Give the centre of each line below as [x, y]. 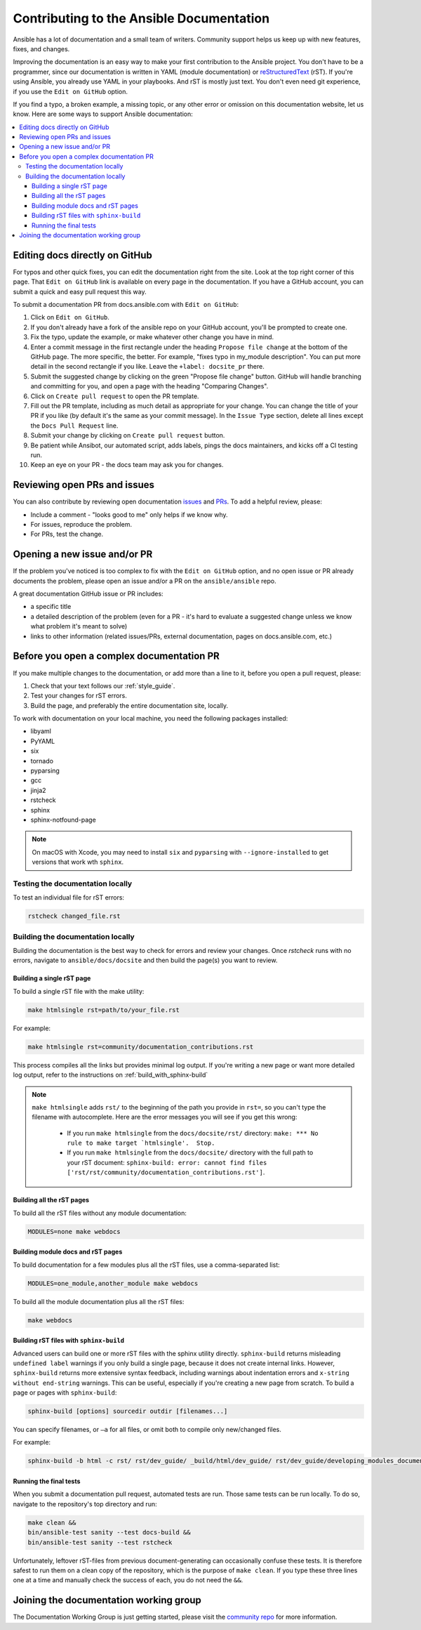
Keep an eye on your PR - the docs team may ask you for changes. [127, 465]
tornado [42, 761]
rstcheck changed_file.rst [74, 916]
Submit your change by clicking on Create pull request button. [128, 435]
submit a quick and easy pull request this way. [80, 291]
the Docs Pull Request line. [74, 426]
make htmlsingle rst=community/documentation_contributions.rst [141, 1047]
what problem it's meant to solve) [79, 626]
